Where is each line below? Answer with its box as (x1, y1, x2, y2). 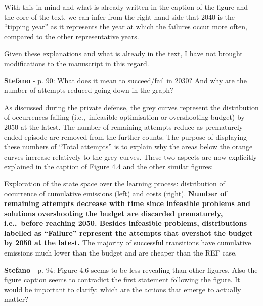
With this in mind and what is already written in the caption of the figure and (4, 2, 248, 12)
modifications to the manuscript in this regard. (4, 58, 149, 68)
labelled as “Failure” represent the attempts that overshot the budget (4, 227, 253, 238)
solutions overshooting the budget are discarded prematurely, (4, 208, 223, 218)
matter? (4, 294, 28, 304)
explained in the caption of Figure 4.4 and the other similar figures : (4, 161, 213, 172)
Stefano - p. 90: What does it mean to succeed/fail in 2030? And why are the (4, 75, 247, 85)
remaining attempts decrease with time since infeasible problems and (4, 198, 250, 209)
